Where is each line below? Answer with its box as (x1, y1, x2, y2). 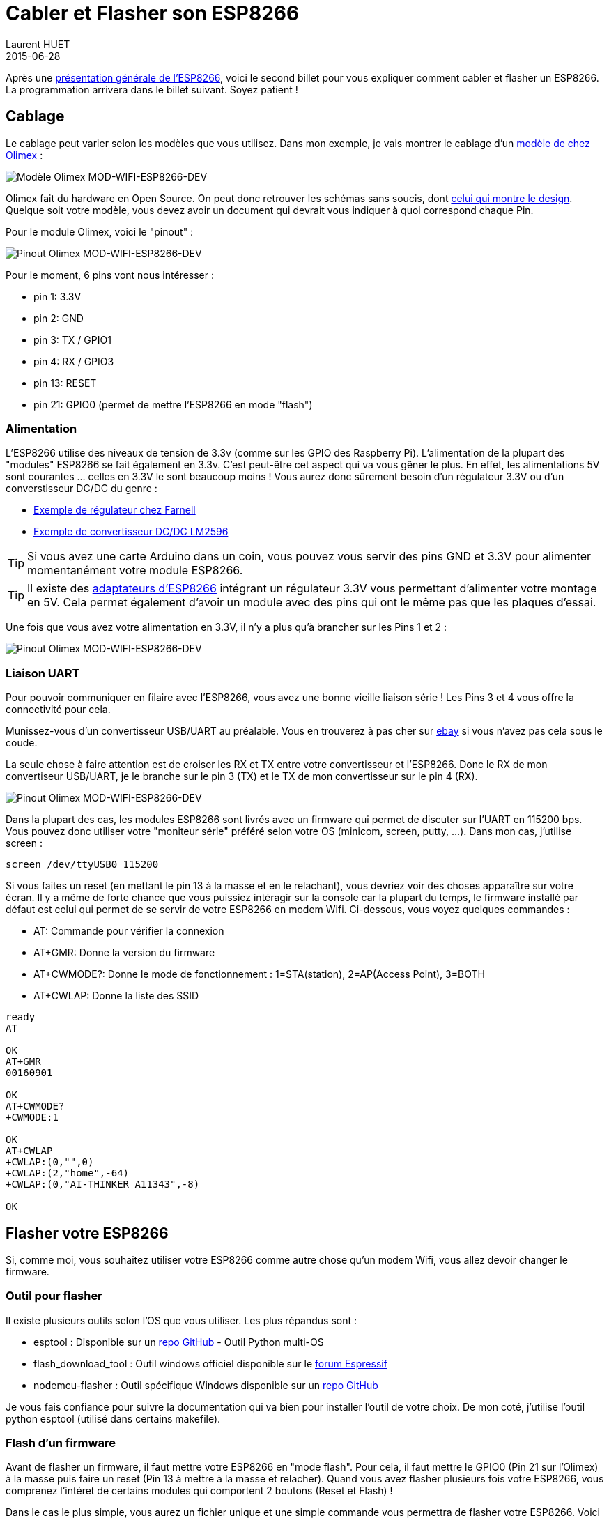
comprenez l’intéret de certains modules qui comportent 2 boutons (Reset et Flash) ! (6, 1485, 393, 1497)
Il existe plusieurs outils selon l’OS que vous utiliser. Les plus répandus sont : (6, 1314, 357, 1326)
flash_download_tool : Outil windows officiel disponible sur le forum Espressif (33, 1357, 387, 1370)
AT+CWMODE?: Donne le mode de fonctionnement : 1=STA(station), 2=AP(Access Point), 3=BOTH (33, 968, 485, 981)
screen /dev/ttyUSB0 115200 (6, 859, 159, 871)
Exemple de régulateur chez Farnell (33, 504, 196, 516)
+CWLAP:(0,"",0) (6, 1156, 94, 1168)
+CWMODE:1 (6, 1112, 59, 1124)
